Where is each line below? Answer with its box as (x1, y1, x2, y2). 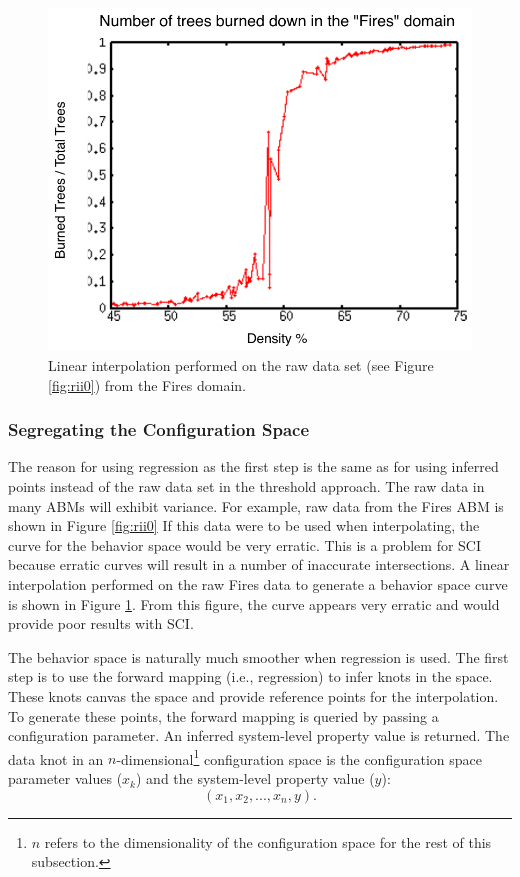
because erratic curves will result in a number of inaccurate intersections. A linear (8, 554, 510, 575)
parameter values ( (8, 768, 123, 789)
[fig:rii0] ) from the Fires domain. (48, 374, 246, 395)
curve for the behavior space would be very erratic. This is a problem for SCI (8, 534, 482, 555)
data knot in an (8, 748, 104, 769)
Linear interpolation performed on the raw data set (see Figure (48, 355, 434, 376)
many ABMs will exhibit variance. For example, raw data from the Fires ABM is (8, 495, 504, 516)
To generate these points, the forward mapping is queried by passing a (8, 705, 439, 726)
